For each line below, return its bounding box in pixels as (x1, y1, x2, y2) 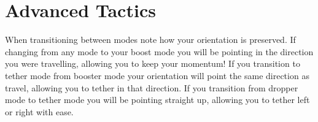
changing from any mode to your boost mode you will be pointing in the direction (5, 45, 314, 58)
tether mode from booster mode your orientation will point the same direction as (5, 69, 309, 82)
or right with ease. (5, 105, 74, 118)
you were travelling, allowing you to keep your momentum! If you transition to (5, 57, 300, 70)
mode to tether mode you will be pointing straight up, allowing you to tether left (5, 93, 310, 106)
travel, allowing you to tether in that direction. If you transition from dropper (5, 81, 298, 94)
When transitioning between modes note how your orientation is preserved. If (5, 33, 296, 46)
